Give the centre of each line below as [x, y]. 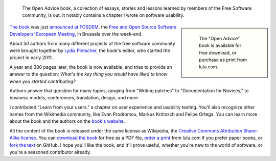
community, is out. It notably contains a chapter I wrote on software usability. [103, 15]
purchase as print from [223, 60]
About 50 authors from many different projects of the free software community [93, 43]
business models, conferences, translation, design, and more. [74, 98]
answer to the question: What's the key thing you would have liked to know [88, 74]
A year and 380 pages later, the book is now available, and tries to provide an [91, 67]
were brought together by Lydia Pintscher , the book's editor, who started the [90, 50]
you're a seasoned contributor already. [50, 152]
